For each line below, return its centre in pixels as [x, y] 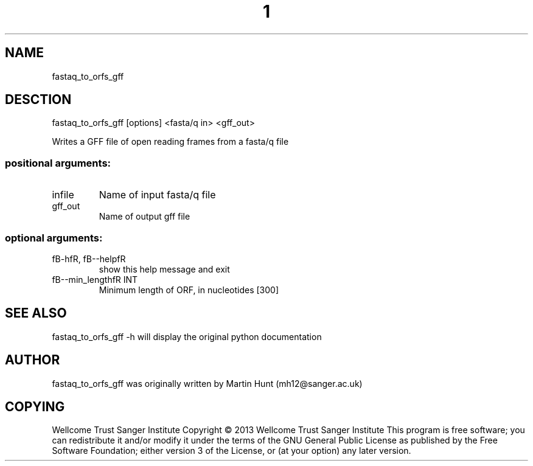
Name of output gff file [145, 217]
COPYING [35, 407]
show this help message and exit [164, 269]
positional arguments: [58, 163]
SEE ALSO [36, 313]
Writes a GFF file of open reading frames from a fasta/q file [170, 142]
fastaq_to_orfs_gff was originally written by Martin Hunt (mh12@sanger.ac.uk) [207, 383]
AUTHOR [33, 360]
